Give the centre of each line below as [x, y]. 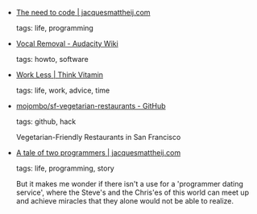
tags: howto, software [52, 59]
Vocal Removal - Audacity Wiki [67, 43]
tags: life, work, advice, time [63, 90]
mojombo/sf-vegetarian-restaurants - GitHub [91, 106]
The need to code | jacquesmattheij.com [83, 12]
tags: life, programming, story [65, 168]
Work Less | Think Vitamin [59, 75]
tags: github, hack [46, 121]
